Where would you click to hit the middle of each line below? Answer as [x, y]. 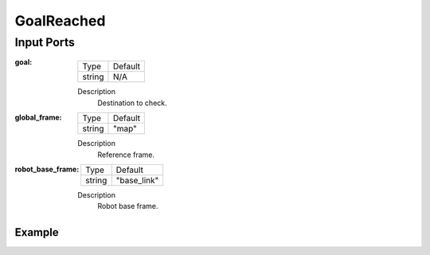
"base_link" [137, 180]
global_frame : [39, 118]
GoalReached [60, 21]
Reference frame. [126, 155]
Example [37, 232]
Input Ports [45, 42]
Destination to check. [132, 103]
